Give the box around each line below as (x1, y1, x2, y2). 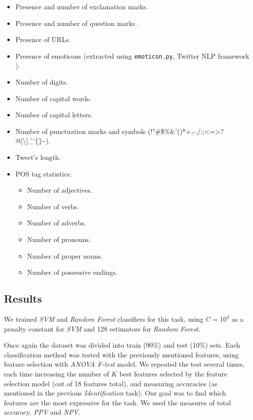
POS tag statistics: (15, 168, 72, 178)
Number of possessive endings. (27, 267, 118, 277)
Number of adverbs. (27, 218, 86, 228)
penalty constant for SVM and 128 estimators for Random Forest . (4, 323, 201, 333)
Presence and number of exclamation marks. (15, 1, 148, 11)
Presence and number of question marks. (15, 18, 137, 28)
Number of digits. (15, 77, 68, 87)
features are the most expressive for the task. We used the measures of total (4, 397, 231, 407)
